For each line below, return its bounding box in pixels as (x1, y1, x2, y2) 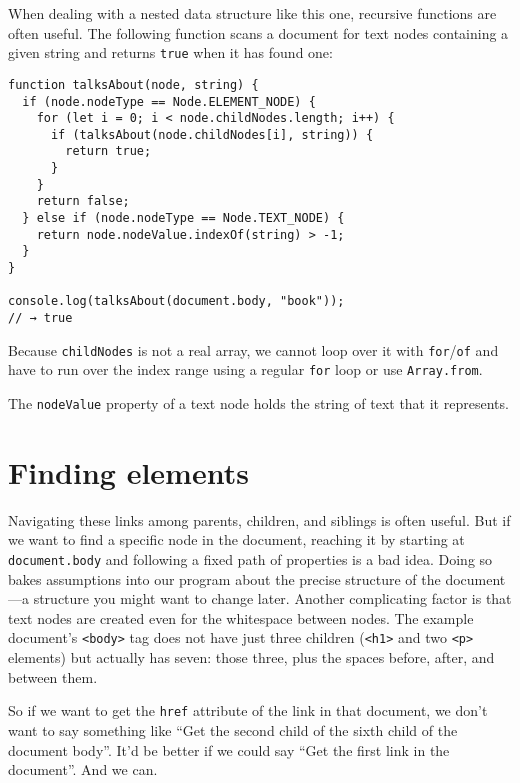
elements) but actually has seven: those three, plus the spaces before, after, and (8, 647, 495, 668)
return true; (65, 144, 152, 159)
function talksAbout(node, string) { (8, 77, 259, 92)
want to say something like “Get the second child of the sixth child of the (8, 719, 458, 740)
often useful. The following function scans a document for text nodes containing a (8, 22, 509, 43)
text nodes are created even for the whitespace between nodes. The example (8, 607, 474, 628)
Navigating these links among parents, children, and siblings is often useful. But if (8, 509, 511, 530)
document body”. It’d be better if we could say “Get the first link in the (8, 739, 450, 760)
